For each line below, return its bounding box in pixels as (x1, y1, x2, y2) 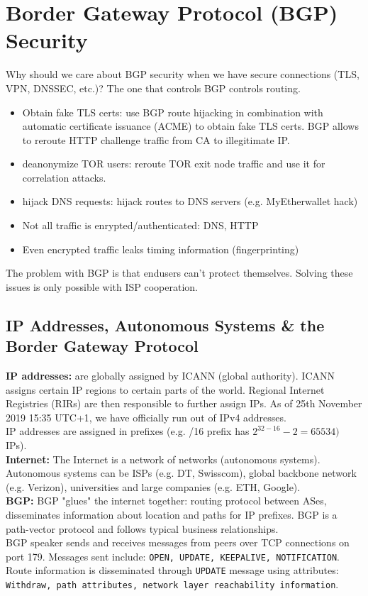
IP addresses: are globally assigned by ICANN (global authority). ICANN (6, 368, 335, 383)
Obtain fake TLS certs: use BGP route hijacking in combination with (22, 104, 323, 119)
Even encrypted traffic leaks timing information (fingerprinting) (22, 241, 299, 256)
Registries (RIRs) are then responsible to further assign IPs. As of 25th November (6, 396, 362, 411)
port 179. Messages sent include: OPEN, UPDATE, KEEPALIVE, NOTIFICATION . (6, 548, 340, 563)
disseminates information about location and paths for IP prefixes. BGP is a (6, 507, 338, 521)
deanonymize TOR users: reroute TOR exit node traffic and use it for (22, 156, 325, 171)
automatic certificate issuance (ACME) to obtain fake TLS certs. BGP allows (22, 118, 359, 133)
